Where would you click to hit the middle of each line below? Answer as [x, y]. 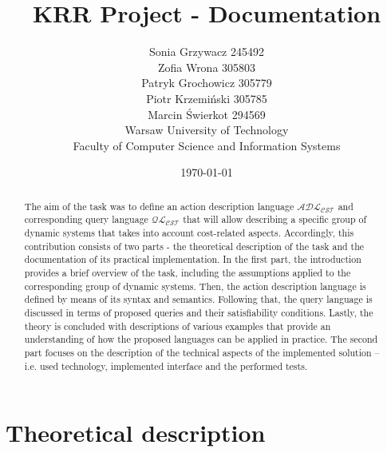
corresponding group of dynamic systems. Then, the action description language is [195, 286]
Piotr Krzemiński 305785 [207, 98]
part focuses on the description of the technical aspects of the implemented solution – [202, 352]
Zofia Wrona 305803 [207, 67]
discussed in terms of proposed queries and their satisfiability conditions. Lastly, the [199, 312]
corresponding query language [86, 219]
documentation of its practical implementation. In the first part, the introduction [193, 259]
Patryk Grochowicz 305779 [207, 83]
